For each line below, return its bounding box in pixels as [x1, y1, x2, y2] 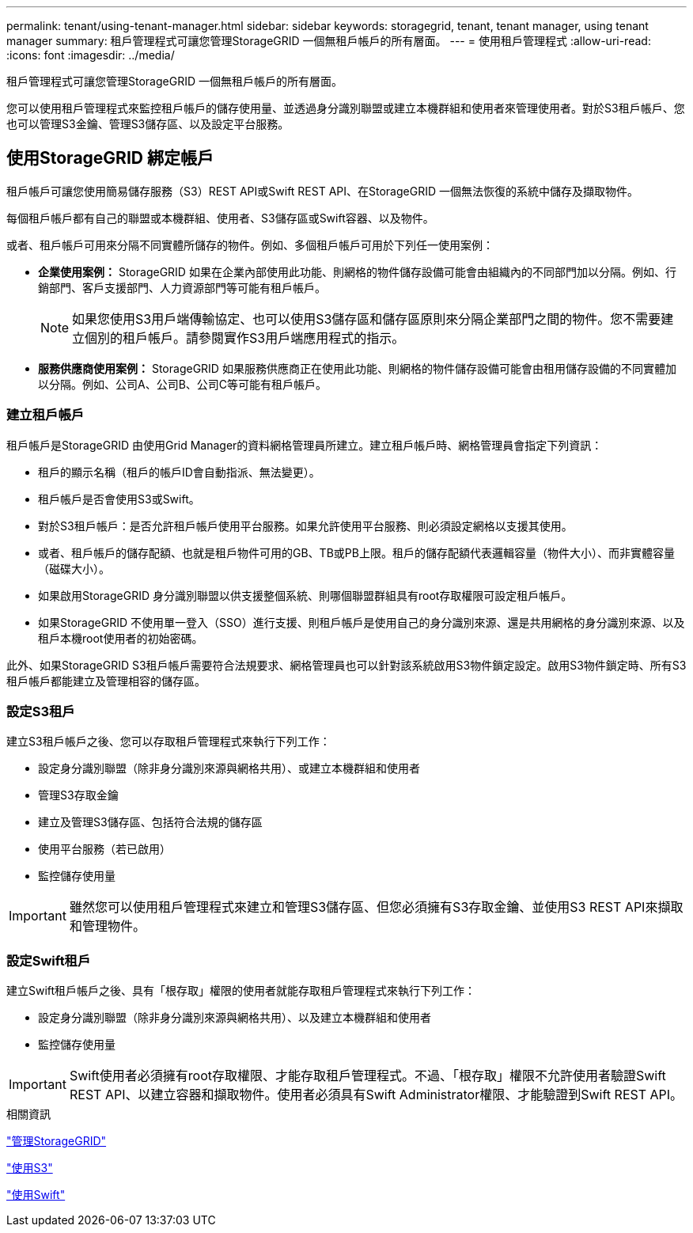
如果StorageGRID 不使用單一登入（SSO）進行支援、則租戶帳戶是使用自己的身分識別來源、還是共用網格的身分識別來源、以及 [38, 615, 685, 629]
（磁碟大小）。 [38, 561, 110, 575]
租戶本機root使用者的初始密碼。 [38, 631, 203, 645]
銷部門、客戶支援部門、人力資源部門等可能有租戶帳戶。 [38, 280, 326, 294]
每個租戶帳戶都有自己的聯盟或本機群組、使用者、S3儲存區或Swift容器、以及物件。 [6, 211, 434, 225]
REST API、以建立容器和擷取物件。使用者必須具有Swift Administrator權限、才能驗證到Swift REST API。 [69, 1087, 684, 1103]
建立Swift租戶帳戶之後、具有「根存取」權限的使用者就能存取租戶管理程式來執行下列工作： [6, 984, 476, 998]
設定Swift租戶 [6, 952, 91, 969]
